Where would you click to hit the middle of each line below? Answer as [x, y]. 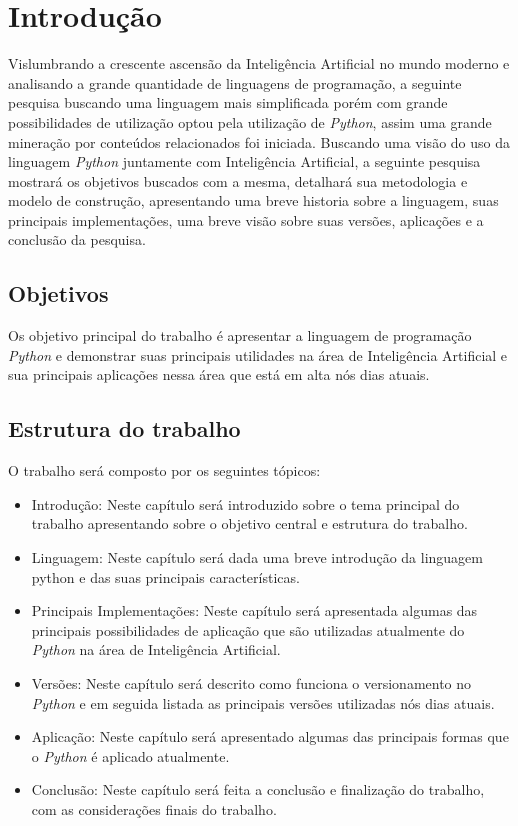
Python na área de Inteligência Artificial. [156, 649]
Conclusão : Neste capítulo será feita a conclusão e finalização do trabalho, [258, 789]
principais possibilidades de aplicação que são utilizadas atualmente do [248, 629]
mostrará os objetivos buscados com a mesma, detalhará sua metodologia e [238, 180]
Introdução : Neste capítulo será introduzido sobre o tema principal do [245, 503]
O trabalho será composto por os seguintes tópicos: [164, 470]
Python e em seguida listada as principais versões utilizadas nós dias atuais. [263, 702]
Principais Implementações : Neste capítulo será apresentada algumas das [254, 610]
